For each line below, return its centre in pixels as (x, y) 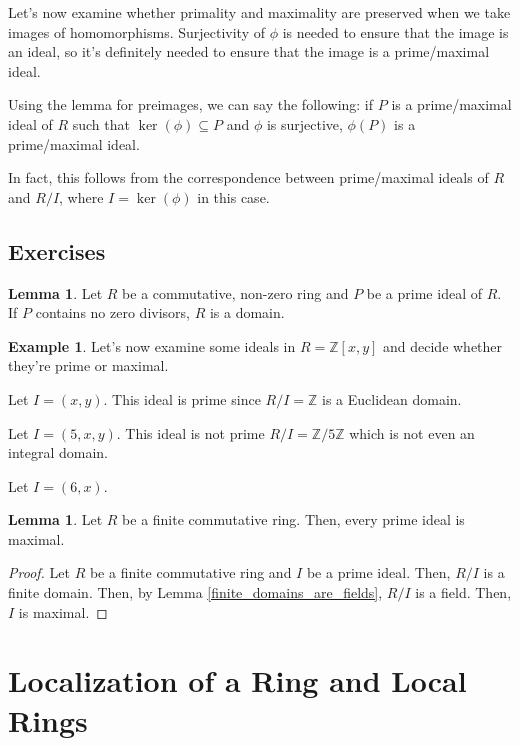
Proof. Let (39, 572)
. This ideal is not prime (190, 432)
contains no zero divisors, (112, 312)
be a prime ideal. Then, (378, 572)
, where (81, 196)
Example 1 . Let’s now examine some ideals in (152, 345)
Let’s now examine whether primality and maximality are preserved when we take (259, 12)
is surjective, (304, 123)
